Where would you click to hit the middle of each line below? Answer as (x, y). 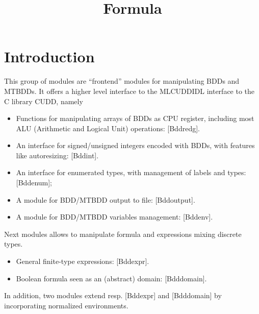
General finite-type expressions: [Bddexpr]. (83, 261)
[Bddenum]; (34, 183)
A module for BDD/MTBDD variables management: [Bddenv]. (114, 217)
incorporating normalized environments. (66, 305)
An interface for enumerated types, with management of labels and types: (131, 172)
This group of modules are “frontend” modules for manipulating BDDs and (122, 81)
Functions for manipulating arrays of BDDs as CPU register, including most (135, 118)
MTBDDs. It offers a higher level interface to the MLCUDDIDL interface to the (129, 91)
